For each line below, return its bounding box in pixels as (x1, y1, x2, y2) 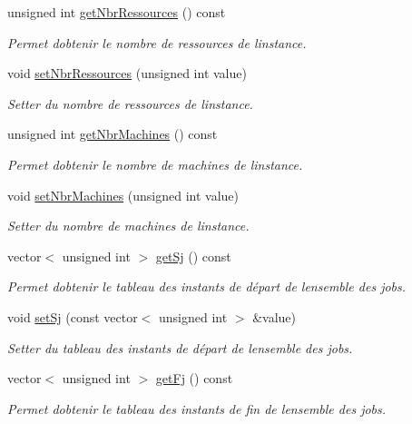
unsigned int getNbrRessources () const (7, 3, 226, 21)
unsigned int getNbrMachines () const (7, 124, 218, 143)
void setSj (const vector (7, 307, 138, 326)
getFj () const (155, 369, 233, 388)
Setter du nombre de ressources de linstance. (7, 94, 253, 113)
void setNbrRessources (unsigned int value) (7, 64, 247, 83)
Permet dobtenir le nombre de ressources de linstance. (7, 33, 307, 52)
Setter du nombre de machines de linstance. (7, 216, 250, 235)
